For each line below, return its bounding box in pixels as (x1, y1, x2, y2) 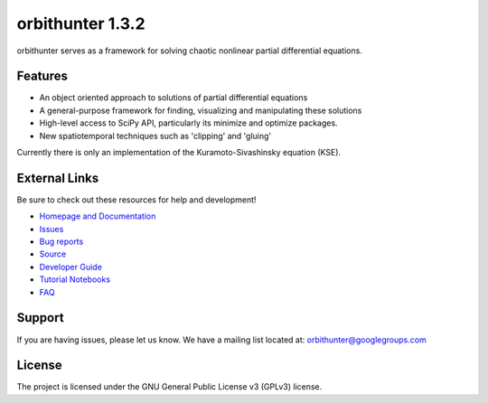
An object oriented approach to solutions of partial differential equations (39, 92, 308, 103)
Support (16, 310, 64, 325)
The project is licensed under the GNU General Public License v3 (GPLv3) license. (16, 381, 323, 392)
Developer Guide (39, 261, 103, 272)
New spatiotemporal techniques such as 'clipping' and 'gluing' (39, 130, 272, 141)
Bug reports (39, 236, 84, 248)
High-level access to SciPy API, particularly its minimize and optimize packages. (39, 117, 338, 128)
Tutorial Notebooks (39, 274, 111, 285)
